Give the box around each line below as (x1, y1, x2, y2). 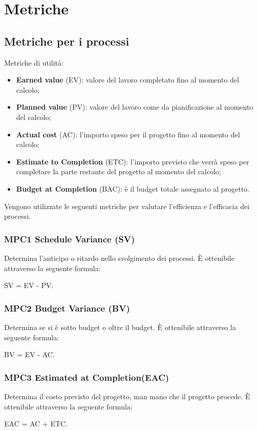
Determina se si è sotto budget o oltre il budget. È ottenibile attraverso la (4, 321, 236, 332)
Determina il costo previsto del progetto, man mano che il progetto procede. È (4, 391, 250, 401)
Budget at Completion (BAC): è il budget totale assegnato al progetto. (16, 183, 250, 194)
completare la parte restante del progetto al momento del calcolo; (16, 166, 221, 177)
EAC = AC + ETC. (4, 418, 68, 429)
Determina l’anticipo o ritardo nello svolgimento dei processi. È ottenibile (4, 252, 234, 263)
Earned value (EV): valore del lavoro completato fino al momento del (16, 74, 239, 85)
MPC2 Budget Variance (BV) (4, 301, 130, 314)
